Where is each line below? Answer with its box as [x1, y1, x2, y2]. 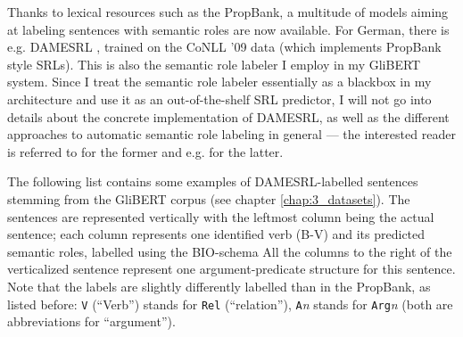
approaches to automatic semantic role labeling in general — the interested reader [7, 125, 456, 144]
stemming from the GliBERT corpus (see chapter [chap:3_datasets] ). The [7, 189, 410, 208]
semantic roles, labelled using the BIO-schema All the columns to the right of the [7, 242, 452, 260]
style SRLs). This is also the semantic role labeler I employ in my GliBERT [7, 54, 421, 73]
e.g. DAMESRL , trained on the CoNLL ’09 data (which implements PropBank [7, 37, 442, 56]
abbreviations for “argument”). [7, 312, 176, 331]
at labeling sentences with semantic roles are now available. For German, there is [7, 20, 450, 38]
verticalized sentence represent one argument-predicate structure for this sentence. [7, 259, 456, 278]
